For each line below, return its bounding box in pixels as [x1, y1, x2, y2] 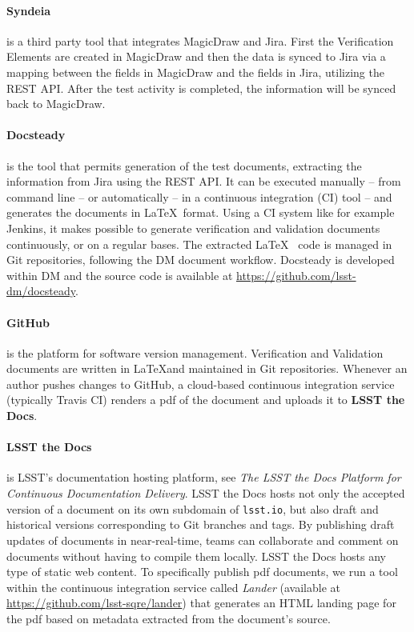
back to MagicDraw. [6, 95, 106, 112]
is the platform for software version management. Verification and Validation [6, 344, 384, 361]
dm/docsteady [6, 282, 76, 299]
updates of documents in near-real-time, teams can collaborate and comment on [6, 531, 399, 548]
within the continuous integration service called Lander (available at [6, 578, 340, 595]
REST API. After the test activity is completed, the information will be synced [6, 79, 396, 96]
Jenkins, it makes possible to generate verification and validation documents [6, 219, 380, 236]
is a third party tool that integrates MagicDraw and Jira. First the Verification [6, 32, 394, 49]
